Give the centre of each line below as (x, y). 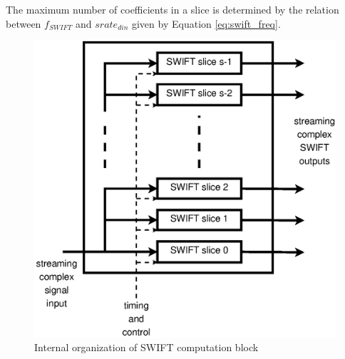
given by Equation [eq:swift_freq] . (206, 23)
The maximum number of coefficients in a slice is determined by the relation (172, 9)
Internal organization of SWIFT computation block (146, 347)
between (24, 23)
